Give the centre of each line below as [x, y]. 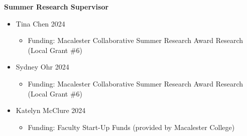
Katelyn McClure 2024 [51, 110]
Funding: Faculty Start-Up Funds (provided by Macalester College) [131, 127]
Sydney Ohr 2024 [42, 67]
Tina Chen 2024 [40, 23]
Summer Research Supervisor [56, 6]
